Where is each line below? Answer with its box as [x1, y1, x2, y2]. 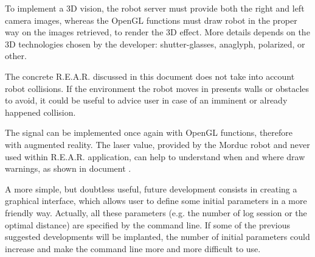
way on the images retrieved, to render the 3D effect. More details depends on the [5, 26, 310, 38]
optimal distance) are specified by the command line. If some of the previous [5, 218, 290, 231]
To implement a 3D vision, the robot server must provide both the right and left [5, 2, 305, 14]
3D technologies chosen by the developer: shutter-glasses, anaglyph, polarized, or [5, 37, 305, 50]
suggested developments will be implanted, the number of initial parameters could [5, 230, 310, 243]
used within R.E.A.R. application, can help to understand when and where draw [5, 150, 305, 163]
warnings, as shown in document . [5, 162, 131, 175]
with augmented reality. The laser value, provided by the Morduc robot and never [5, 138, 310, 150]
